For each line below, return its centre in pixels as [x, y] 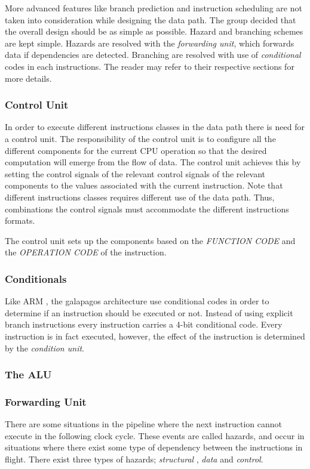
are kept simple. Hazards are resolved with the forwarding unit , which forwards [150, 43]
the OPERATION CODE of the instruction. [86, 252]
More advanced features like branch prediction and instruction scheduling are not [154, 8]
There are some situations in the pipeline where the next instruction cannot [144, 424]
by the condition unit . [44, 348]
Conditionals [36, 278]
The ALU [28, 374]
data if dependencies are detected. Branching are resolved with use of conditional [153, 55]
